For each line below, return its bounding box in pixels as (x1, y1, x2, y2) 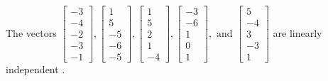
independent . (6, 62, 65, 77)
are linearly (273, 25, 322, 40)
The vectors (6, 25, 57, 40)
